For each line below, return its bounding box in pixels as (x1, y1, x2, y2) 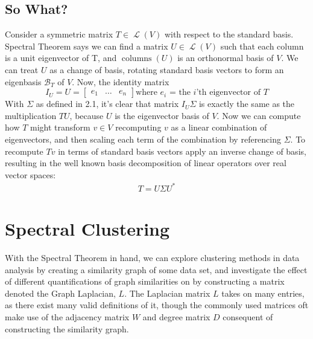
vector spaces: (5, 168, 56, 181)
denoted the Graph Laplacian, (5, 286, 116, 299)
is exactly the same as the (198, 97, 295, 110)
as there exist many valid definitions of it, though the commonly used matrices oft (5, 299, 309, 311)
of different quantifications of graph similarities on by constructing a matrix (5, 275, 285, 288)
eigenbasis (5, 75, 42, 88)
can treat (5, 63, 39, 76)
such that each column (220, 39, 304, 52)
